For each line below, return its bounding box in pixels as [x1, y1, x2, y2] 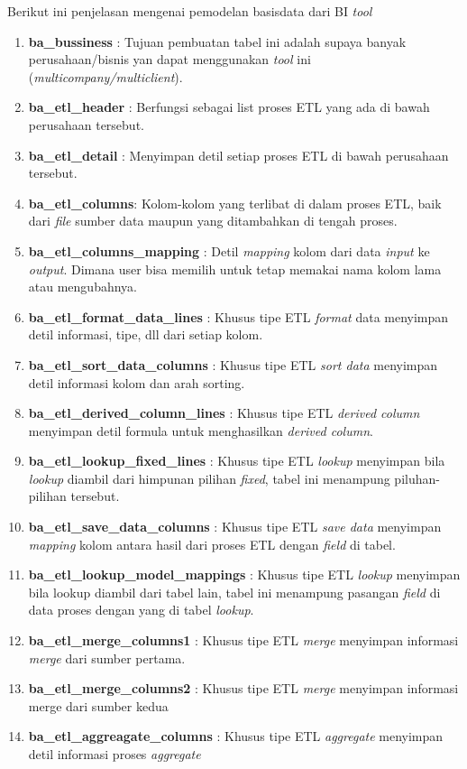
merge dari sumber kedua [28, 696, 169, 715]
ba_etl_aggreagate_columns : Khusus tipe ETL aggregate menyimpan [28, 727, 444, 746]
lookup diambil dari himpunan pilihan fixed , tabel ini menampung [28, 468, 390, 487]
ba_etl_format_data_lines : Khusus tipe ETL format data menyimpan [28, 307, 449, 326]
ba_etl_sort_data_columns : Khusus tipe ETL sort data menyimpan [28, 355, 438, 374]
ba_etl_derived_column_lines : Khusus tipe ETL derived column [28, 403, 420, 422]
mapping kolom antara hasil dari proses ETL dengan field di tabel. [28, 534, 396, 553]
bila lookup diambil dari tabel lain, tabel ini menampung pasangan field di [28, 582, 441, 601]
